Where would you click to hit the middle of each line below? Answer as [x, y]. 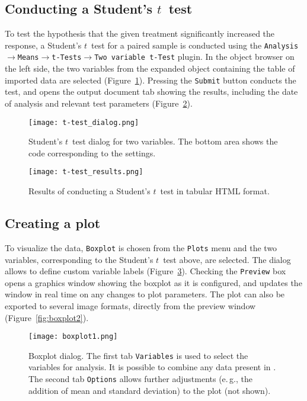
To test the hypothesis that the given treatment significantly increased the [140, 33]
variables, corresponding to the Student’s [79, 259]
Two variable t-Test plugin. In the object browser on [194, 57]
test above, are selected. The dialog [227, 259]
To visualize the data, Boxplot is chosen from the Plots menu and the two [141, 247]
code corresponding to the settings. [92, 153]
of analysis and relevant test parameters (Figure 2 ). [99, 103]
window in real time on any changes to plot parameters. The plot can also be [145, 294]
